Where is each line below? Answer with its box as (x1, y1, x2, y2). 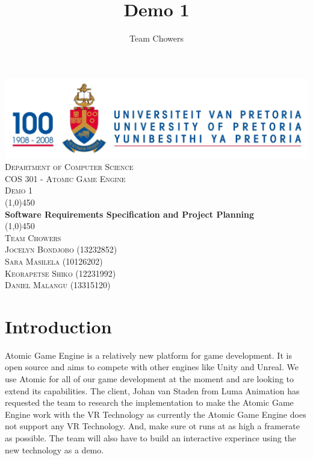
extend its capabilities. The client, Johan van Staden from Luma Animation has (5, 384, 300, 397)
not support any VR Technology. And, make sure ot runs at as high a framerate (5, 420, 300, 432)
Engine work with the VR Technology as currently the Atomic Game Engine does (5, 408, 306, 420)
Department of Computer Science (5, 160, 134, 173)
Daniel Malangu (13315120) (5, 279, 111, 291)
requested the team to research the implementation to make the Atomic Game (5, 396, 294, 409)
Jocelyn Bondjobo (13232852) (5, 243, 117, 256)
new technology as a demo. (5, 443, 104, 456)
